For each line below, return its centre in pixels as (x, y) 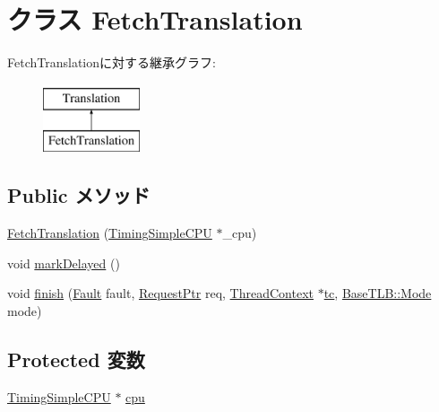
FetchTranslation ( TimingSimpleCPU (110, 233)
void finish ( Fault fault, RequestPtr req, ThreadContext (160, 293)
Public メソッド (79, 195)
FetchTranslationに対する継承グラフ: (112, 62)
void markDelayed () (64, 263)
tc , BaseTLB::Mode (378, 293)
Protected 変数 (76, 359)
